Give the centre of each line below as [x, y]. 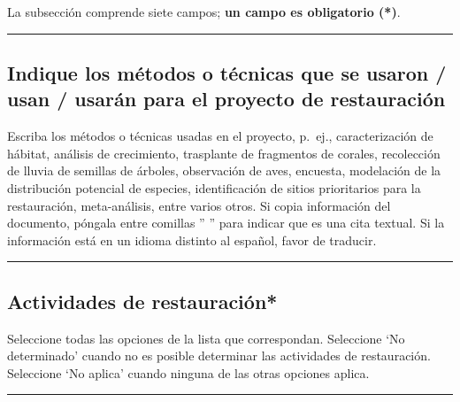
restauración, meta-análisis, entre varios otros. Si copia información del [199, 205]
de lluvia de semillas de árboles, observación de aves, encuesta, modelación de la [224, 170]
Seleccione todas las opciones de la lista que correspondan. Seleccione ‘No [206, 338]
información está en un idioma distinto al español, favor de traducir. [192, 240]
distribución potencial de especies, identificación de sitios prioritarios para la [214, 187]
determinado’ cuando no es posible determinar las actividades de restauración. [219, 356]
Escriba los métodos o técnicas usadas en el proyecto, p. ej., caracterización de [220, 136]
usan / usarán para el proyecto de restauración [226, 99]
